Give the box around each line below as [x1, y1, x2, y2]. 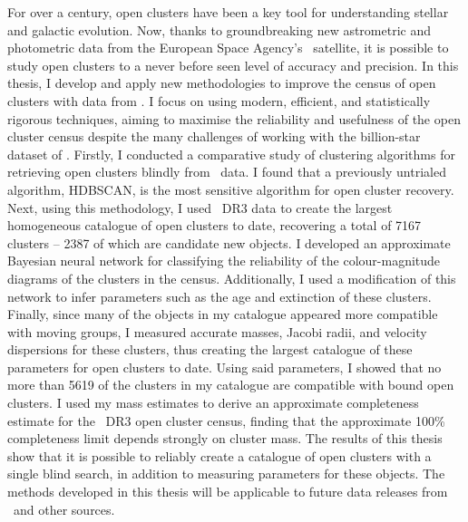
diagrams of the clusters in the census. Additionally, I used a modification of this [7, 268, 456, 287]
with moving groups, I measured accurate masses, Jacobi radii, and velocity [7, 322, 427, 341]
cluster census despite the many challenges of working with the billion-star [7, 127, 421, 146]
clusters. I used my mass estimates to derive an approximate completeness [7, 393, 419, 412]
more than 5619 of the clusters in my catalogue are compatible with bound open [7, 375, 454, 394]
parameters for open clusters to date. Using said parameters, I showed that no [7, 357, 442, 376]
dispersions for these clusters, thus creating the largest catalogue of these [7, 340, 413, 359]
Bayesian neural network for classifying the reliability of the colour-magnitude [7, 251, 441, 270]
